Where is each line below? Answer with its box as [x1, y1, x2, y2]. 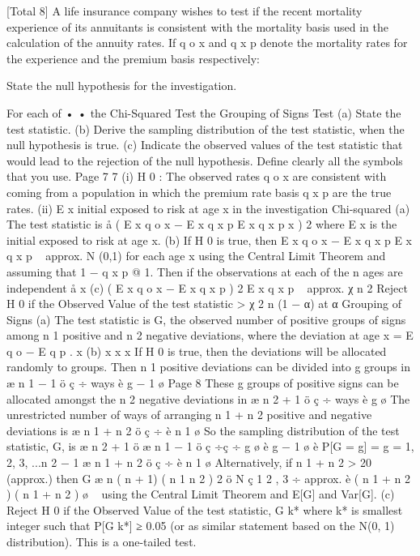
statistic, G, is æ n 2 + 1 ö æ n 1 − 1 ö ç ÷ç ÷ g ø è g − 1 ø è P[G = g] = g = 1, [6, 438, 414, 455]
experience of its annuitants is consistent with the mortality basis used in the [6, 18, 389, 35]
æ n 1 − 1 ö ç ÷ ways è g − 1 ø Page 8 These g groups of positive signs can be [6, 374, 399, 391]
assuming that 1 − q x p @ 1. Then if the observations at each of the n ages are [6, 263, 403, 280]
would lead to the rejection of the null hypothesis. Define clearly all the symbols [6, 152, 403, 169]
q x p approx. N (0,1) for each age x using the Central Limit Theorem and [6, 247, 386, 264]
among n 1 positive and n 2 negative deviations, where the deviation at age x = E [6, 327, 414, 344]
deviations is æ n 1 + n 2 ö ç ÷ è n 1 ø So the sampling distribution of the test [6, 421, 400, 438]
